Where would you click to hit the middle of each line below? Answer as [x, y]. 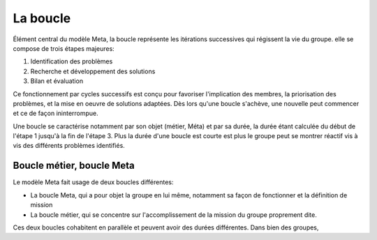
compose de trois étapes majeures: [64, 48]
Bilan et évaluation [57, 81]
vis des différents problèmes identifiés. [69, 146]
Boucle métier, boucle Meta [74, 166]
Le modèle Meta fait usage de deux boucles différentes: [93, 182]
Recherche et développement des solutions [93, 71]
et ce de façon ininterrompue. [56, 113]
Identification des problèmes [72, 61]
